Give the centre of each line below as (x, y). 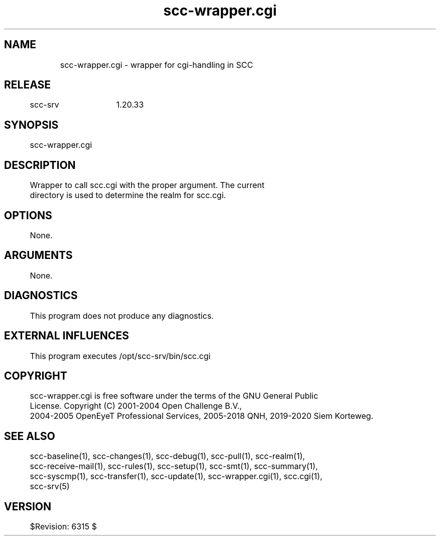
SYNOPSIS (31, 125)
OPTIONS (28, 215)
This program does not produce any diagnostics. (122, 316)
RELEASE (28, 85)
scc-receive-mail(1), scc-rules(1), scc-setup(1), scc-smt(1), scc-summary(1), (174, 466)
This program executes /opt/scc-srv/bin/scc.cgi (120, 356)
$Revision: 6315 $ (63, 527)
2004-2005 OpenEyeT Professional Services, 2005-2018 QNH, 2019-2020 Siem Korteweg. (202, 416)
